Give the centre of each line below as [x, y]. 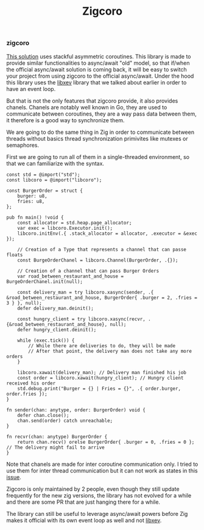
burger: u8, [32, 196]
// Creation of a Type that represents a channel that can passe [102, 249]
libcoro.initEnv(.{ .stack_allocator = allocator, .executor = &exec [107, 234]
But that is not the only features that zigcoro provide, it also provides [92, 101]
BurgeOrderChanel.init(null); [45, 282]
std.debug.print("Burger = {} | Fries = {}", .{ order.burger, [99, 388]
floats [15, 255]
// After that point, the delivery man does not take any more [110, 351]
